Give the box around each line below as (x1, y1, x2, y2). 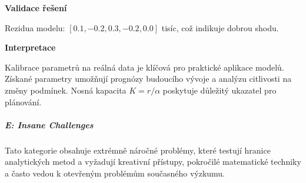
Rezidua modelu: (5, 21, 65, 34)
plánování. (5, 95, 42, 108)
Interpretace (5, 41, 56, 54)
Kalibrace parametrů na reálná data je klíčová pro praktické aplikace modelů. (5, 61, 284, 73)
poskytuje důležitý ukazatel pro (162, 84, 277, 96)
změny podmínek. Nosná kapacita (5, 84, 127, 96)
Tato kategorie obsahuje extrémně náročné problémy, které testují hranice (5, 144, 271, 156)
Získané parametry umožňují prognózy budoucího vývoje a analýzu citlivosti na (5, 72, 292, 85)
